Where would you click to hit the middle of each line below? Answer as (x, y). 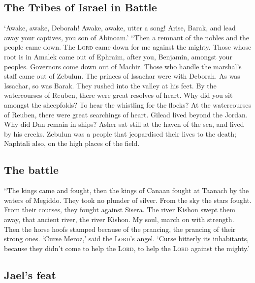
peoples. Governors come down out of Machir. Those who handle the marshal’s (123, 66)
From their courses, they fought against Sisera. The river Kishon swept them (120, 210)
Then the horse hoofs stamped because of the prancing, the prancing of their (120, 229)
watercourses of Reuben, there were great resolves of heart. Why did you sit (118, 95)
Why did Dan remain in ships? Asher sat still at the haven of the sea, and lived (124, 124)
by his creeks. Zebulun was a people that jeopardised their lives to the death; (120, 133)
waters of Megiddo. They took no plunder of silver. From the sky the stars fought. (128, 200)
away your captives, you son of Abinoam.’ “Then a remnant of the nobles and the (127, 37)
